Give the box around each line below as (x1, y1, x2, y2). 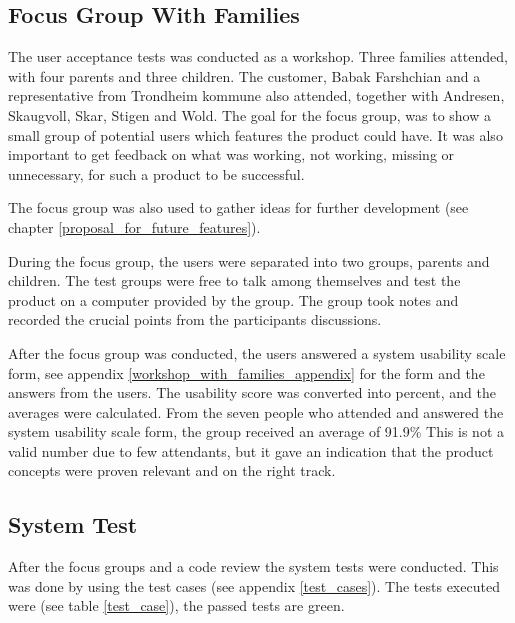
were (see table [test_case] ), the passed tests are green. (8, 595, 345, 616)
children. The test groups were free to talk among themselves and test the (8, 270, 461, 291)
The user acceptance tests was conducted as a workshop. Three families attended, (8, 46, 508, 67)
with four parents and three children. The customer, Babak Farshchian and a (8, 65, 481, 86)
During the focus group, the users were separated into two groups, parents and (8, 250, 490, 271)
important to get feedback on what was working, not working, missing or (8, 144, 455, 165)
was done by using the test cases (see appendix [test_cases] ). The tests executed (8, 575, 500, 596)
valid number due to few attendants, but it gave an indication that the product (8, 440, 494, 461)
